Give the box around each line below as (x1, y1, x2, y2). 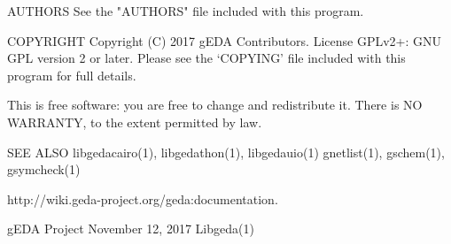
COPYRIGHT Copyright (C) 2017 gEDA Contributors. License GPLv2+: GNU (7, 31, 441, 50)
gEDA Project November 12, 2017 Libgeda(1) (7, 219, 254, 238)
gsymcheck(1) (7, 160, 81, 179)
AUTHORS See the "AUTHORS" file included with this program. (7, 2, 364, 19)
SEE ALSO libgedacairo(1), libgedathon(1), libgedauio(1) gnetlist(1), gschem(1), (7, 142, 445, 161)
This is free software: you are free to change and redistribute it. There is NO (7, 95, 423, 114)
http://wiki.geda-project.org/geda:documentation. (7, 189, 278, 208)
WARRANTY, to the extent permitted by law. (7, 112, 262, 131)
